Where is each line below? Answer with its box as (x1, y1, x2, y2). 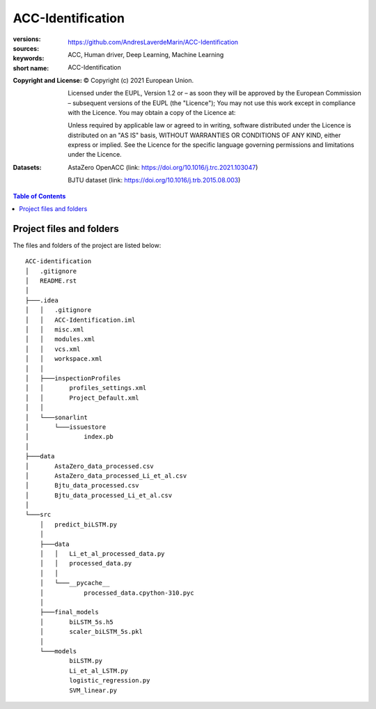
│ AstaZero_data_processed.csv (25, 462, 155, 470)
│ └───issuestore (25, 423, 107, 431)
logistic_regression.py (69, 676, 150, 685)
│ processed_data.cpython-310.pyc (39, 589, 194, 597)
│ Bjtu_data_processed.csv (25, 481, 139, 490)
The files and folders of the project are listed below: (13, 241, 162, 249)
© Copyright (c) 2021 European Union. (83, 76, 194, 84)
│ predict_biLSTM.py (39, 520, 118, 529)
